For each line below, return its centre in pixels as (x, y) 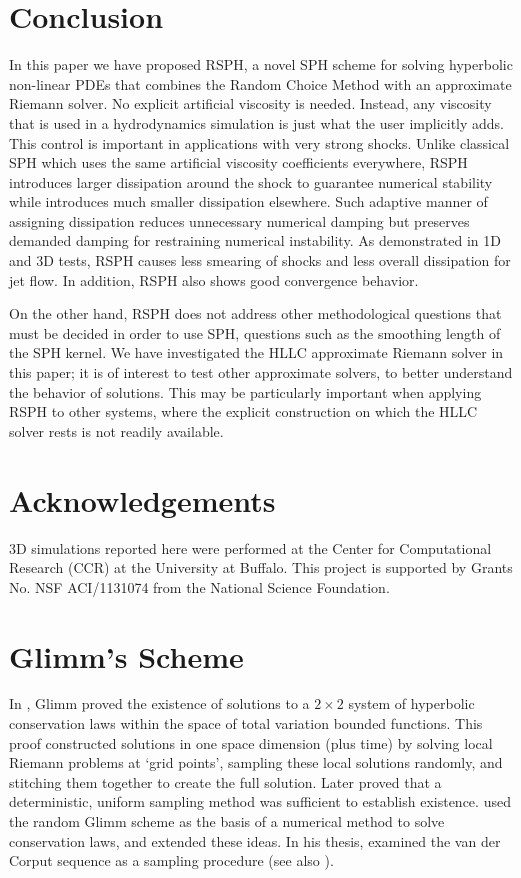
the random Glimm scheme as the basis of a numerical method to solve (227, 821)
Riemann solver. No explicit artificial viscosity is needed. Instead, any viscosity (250, 103)
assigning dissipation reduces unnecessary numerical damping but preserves (239, 220)
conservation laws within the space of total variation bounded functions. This (246, 723)
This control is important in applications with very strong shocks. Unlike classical (259, 142)
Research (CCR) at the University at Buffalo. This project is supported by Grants (261, 567)
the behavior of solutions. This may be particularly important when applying (245, 391)
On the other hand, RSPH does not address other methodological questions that (255, 313)
